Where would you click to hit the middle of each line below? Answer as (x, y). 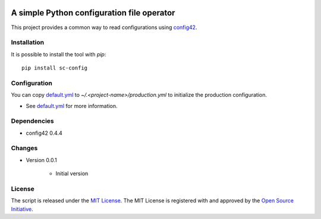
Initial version (72, 174)
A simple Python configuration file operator (93, 13)
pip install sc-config (55, 68)
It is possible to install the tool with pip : (59, 54)
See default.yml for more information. (72, 106)
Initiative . (22, 209)
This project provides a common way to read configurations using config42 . (104, 27)
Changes (24, 148)
